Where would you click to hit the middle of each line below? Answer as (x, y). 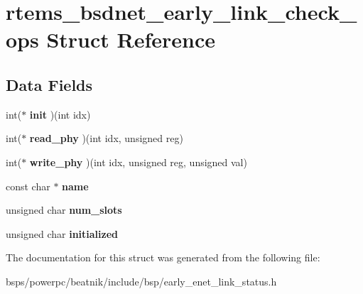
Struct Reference (131, 39)
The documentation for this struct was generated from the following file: (163, 257)
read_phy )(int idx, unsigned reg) (106, 138)
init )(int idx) (60, 114)
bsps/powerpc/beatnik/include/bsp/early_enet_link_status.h (141, 281)
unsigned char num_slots (64, 210)
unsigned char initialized (62, 233)
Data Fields (49, 84)
